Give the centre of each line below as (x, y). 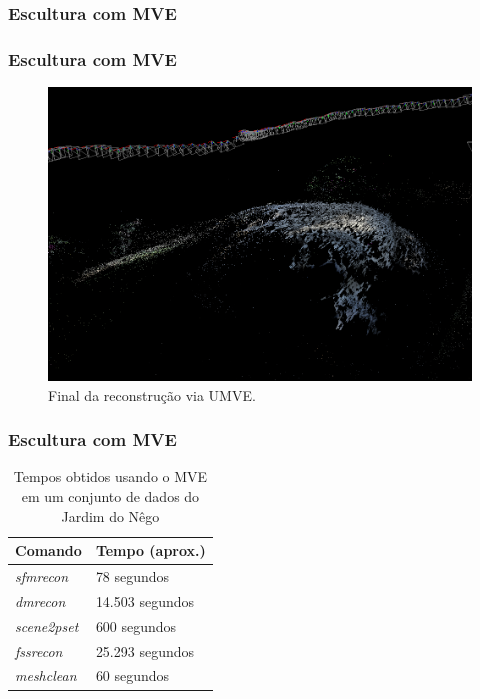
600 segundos (136, 625)
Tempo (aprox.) (150, 550)
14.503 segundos (145, 600)
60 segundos (132, 675)
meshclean (46, 675)
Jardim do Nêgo (110, 515)
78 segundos (132, 576)
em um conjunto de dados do (110, 496)
